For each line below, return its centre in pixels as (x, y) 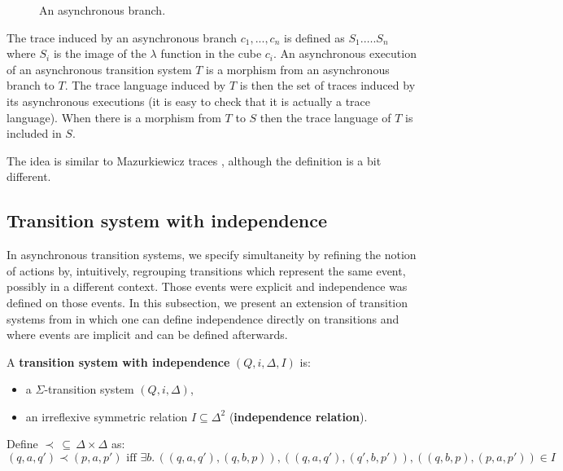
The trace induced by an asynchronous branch (122, 37)
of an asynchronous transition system (99, 69)
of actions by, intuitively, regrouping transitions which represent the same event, (206, 270)
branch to (31, 85)
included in (34, 133)
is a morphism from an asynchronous (298, 69)
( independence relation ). (298, 416)
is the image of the (100, 53)
